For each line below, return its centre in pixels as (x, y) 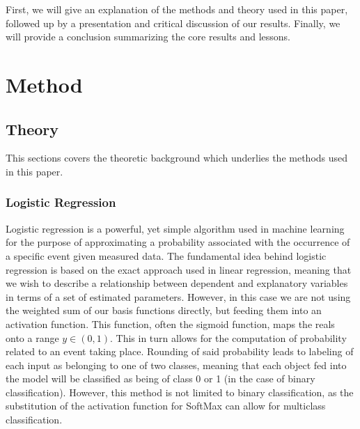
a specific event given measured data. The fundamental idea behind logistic (166, 255)
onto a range (32, 337)
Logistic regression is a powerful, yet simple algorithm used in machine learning (175, 228)
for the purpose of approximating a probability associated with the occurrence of (178, 242)
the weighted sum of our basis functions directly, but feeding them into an (164, 310)
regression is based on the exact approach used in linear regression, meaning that (179, 269)
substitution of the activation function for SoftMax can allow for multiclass (166, 406)
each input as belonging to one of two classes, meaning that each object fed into (176, 365)
